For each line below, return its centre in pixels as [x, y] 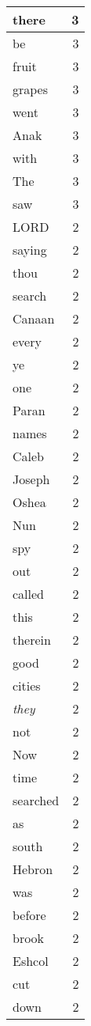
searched [36, 800]
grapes [31, 89]
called [29, 594]
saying [30, 250]
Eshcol [31, 961]
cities [27, 685]
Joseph [31, 479]
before [29, 915]
